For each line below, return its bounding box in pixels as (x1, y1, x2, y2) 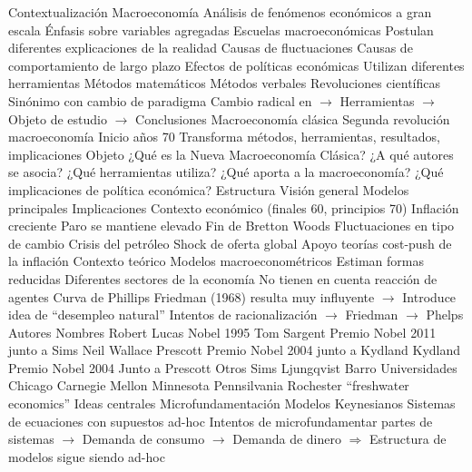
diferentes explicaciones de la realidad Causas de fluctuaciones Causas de (8, 38, 413, 57)
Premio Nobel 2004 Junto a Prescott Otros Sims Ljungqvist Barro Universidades (8, 358, 457, 377)
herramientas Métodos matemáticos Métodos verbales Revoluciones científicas (8, 74, 441, 93)
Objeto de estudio (8, 109, 107, 128)
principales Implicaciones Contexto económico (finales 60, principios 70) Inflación (8, 198, 459, 217)
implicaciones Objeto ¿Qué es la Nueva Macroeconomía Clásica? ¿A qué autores (8, 144, 454, 163)
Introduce (402, 287, 457, 306)
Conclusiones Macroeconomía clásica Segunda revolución (135, 109, 450, 128)
